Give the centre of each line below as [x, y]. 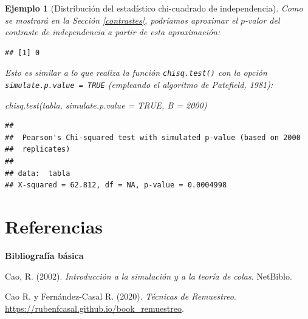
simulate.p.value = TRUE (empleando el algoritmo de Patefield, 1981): [139, 85]
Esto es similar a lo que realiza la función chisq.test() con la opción [136, 72]
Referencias [54, 227]
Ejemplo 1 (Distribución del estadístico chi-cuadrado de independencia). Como [154, 8]
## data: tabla [38, 173]
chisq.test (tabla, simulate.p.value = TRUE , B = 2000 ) [106, 105]
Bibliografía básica [44, 255]
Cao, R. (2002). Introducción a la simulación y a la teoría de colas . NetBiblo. [149, 276]
